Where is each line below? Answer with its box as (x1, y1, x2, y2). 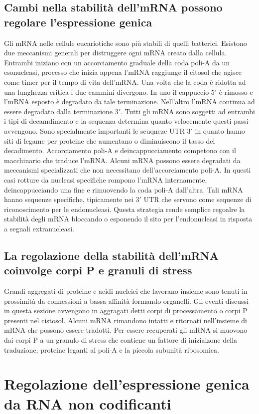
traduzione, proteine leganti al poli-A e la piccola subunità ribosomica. (4, 344, 219, 355)
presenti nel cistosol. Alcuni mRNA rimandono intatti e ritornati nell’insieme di (4, 315, 247, 325)
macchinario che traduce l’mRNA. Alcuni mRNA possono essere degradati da (4, 155, 241, 165)
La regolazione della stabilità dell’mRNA (4, 247, 219, 263)
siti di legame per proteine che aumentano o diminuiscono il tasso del (4, 135, 215, 146)
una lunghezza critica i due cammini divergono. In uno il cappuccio (4, 86, 209, 97)
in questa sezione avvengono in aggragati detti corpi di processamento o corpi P (4, 305, 248, 316)
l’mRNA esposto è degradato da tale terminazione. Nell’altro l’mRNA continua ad (4, 96, 255, 107)
